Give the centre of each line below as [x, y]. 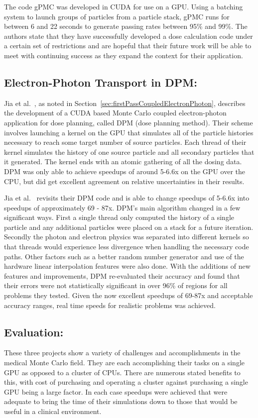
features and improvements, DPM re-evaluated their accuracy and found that [122, 275]
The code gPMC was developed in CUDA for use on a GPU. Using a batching [124, 6]
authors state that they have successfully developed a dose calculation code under [129, 36]
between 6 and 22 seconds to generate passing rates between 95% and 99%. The [126, 26]
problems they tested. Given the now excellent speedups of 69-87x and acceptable [129, 295]
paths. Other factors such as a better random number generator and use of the [124, 256]
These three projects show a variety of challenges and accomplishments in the [122, 353]
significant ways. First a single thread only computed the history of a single [119, 217]
